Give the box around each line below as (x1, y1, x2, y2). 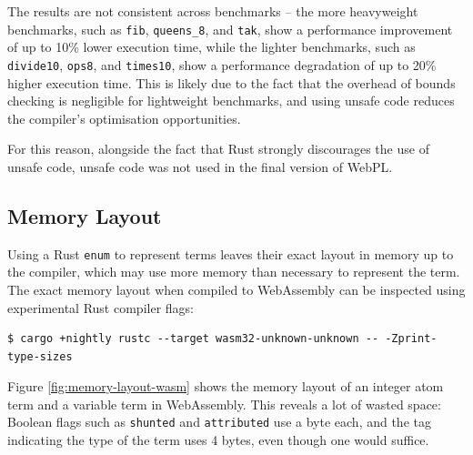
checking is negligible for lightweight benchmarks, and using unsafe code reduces (7, 91, 455, 110)
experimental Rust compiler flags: (7, 298, 194, 317)
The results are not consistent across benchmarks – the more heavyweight (7, 2, 418, 20)
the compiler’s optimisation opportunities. (7, 108, 241, 127)
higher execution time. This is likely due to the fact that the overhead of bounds (7, 73, 456, 92)
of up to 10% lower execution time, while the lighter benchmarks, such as (7, 37, 416, 56)
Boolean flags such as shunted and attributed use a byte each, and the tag (7, 412, 431, 431)
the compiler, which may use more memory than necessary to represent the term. (7, 262, 460, 281)
